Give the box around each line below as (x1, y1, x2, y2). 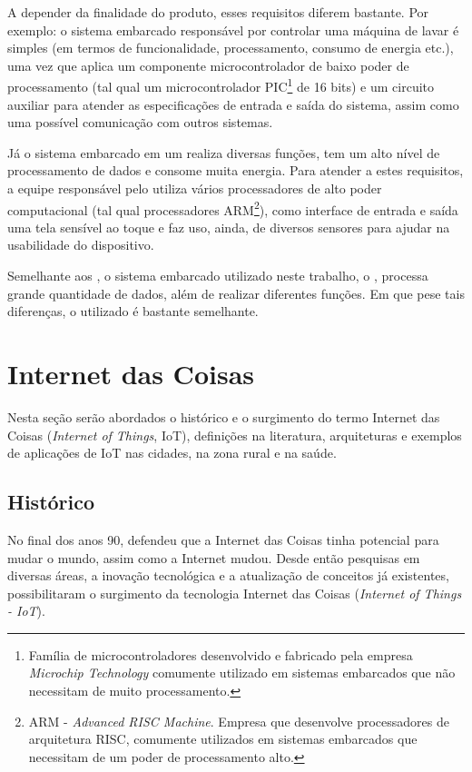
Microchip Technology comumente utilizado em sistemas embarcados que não (28, 663, 456, 682)
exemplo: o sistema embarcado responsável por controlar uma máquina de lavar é (7, 20, 459, 39)
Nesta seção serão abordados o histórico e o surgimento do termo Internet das (7, 407, 440, 426)
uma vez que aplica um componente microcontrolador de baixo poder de (7, 55, 409, 74)
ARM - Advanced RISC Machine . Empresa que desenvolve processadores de (28, 711, 449, 730)
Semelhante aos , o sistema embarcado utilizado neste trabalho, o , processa (7, 266, 428, 285)
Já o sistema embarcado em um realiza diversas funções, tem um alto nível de (7, 143, 440, 162)
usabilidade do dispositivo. (7, 235, 154, 254)
